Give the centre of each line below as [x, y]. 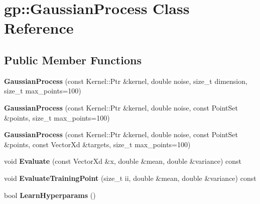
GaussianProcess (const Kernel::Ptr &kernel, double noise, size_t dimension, [126, 81]
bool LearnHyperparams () [50, 195]
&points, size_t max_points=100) [57, 117]
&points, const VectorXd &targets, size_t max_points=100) [97, 144]
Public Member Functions [73, 60]
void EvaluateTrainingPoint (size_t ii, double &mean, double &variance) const [130, 178]
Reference [39, 28]
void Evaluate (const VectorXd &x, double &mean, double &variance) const [123, 161]
